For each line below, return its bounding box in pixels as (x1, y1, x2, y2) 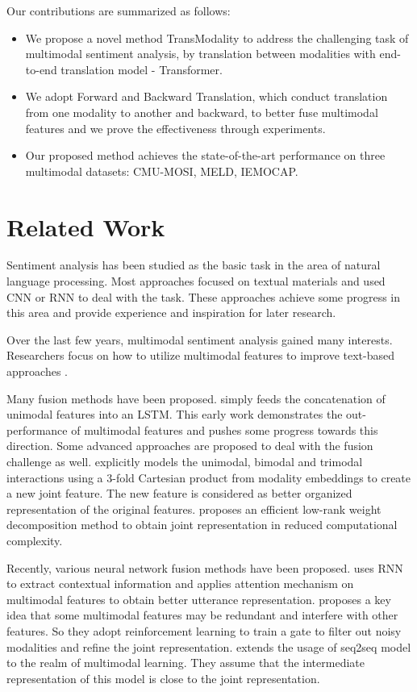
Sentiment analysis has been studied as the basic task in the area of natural (6, 256, 381, 273)
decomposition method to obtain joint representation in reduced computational (6, 516, 398, 533)
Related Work (6, 210, 165, 243)
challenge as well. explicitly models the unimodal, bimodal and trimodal (6, 453, 363, 469)
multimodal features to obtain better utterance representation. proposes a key (6, 590, 391, 607)
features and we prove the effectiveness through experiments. (25, 119, 326, 136)
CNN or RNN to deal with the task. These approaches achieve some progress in (6, 288, 401, 305)
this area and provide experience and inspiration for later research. (6, 304, 336, 321)
